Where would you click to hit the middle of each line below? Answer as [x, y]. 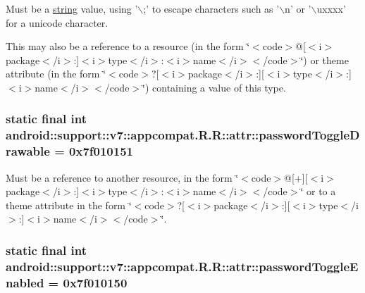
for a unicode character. [57, 22]
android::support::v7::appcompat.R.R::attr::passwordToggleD [183, 135]
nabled [25, 282]
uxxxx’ [331, 8]
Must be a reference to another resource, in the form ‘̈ [122, 177]
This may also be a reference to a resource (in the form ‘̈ [128, 46]
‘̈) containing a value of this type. [214, 87]
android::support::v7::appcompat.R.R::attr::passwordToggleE [182, 266]
